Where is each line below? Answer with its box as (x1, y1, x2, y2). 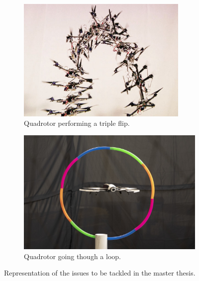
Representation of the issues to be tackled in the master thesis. (4, 268, 196, 278)
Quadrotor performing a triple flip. (24, 118, 130, 128)
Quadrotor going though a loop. (24, 251, 121, 261)
